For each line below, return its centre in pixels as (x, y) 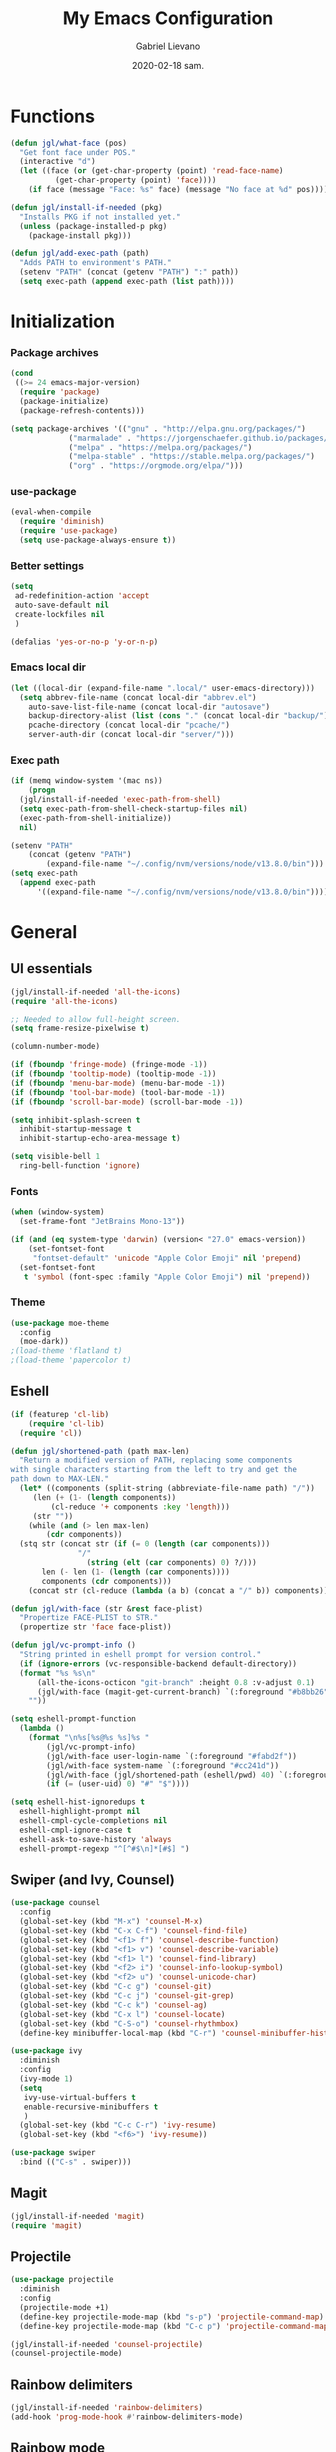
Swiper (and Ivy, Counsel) (92, 1879)
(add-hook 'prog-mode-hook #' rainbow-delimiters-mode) (127, 2417)
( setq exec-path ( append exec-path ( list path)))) (127, 282)
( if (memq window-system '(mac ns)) (86, 781)
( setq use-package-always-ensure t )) (98, 540)
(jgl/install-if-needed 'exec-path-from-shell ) (120, 800)
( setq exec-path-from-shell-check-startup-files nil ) (133, 808)
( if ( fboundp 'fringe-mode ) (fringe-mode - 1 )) (109, 1065)
